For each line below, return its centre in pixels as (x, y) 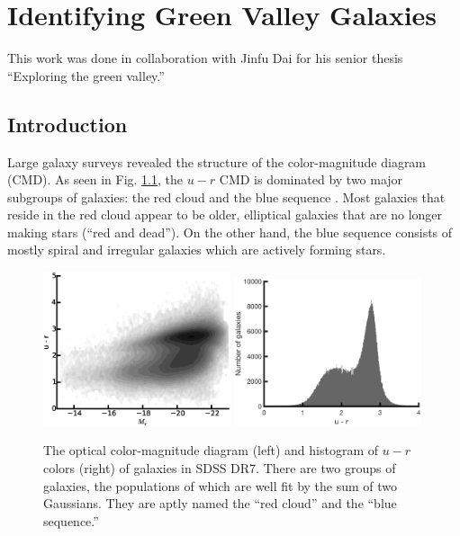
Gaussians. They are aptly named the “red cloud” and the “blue (220, 503)
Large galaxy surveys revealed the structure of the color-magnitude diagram (217, 161)
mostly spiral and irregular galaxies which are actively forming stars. (197, 250)
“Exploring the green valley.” (86, 75)
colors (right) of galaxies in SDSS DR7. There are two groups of (220, 468)
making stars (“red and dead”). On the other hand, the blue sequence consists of (230, 232)
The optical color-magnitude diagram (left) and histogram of (211, 450)
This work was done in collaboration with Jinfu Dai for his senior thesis (205, 58)
